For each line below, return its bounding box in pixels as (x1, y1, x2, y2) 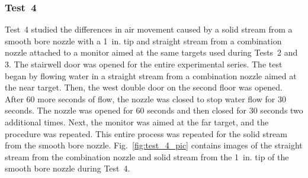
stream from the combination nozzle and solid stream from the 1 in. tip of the (5, 150, 289, 163)
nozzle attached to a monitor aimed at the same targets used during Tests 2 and (5, 46, 298, 59)
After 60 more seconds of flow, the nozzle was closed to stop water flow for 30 (5, 92, 286, 105)
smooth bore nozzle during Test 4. (5, 162, 130, 174)
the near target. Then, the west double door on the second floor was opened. (5, 81, 283, 93)
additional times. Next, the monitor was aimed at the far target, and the (5, 115, 269, 128)
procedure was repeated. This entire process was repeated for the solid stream (5, 127, 287, 140)
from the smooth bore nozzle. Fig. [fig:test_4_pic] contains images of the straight (5, 139, 303, 151)
